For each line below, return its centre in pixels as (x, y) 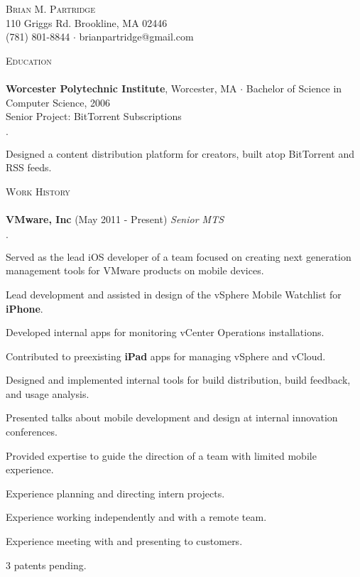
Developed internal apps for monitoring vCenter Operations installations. (165, 332)
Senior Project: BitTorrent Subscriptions (94, 116)
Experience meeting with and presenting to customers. (124, 541)
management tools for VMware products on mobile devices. (135, 270)
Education (29, 60)
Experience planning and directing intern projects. (115, 493)
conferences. (32, 432)
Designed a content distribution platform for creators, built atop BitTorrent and (180, 153)
